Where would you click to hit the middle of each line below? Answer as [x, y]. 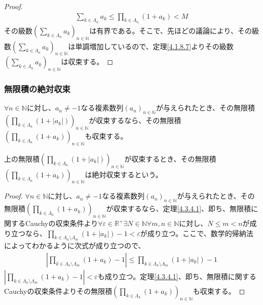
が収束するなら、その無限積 [135, 120]
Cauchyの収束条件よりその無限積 [58, 291]
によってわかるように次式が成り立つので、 [75, 245]
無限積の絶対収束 [37, 89]
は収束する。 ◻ [87, 62]
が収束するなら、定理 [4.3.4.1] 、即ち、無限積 [179, 208]
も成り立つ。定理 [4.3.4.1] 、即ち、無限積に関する [177, 276]
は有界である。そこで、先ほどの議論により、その [171, 30]
